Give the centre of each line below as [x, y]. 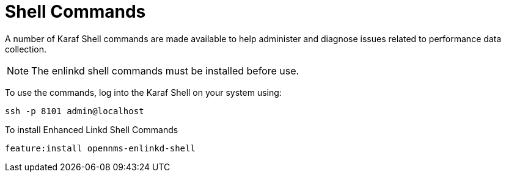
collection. [26, 49]
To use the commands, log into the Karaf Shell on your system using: [143, 92]
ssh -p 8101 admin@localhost [75, 111]
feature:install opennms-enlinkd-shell [100, 148]
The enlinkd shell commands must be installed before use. [165, 70]
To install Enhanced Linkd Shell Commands [92, 129]
